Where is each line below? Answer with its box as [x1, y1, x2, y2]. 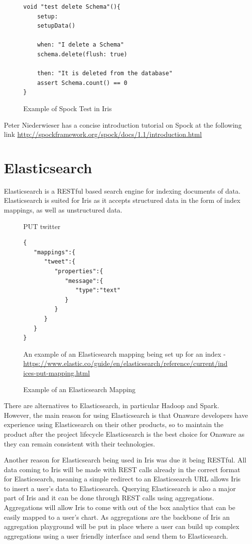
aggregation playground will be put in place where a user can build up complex [4, 521, 239, 531]
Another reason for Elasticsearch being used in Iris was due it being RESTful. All [4, 455, 247, 465]
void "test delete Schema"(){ [23, 3, 121, 10]
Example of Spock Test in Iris [23, 103, 112, 113]
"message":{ [64, 277, 103, 284]
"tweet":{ [44, 258, 76, 265]
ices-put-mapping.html [23, 367, 90, 378]
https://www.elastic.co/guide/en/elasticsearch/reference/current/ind [23, 358, 228, 368]
